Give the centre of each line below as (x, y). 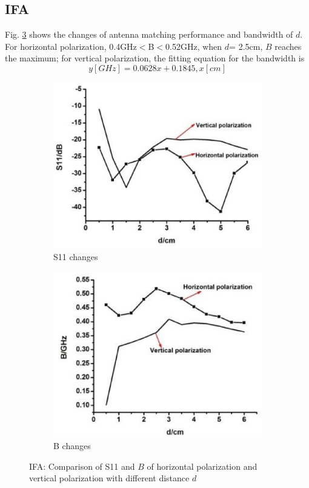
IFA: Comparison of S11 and (82, 466)
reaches (288, 46)
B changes (72, 445)
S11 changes (76, 257)
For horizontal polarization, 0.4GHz (71, 46)
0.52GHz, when (194, 46)
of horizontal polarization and (202, 466)
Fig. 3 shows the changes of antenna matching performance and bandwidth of (149, 34)
